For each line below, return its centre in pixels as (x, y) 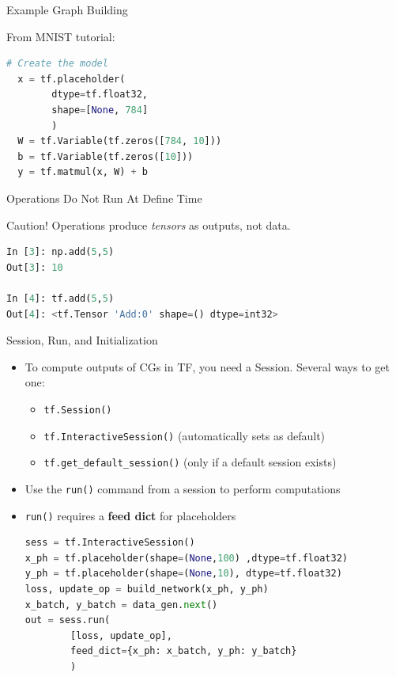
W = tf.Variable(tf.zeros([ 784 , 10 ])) (120, 141)
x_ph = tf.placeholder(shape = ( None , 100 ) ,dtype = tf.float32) (186, 558)
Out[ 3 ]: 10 (35, 267)
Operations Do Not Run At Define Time (104, 198)
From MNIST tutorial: (61, 36)
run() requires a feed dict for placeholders (130, 515)
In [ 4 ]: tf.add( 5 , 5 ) (60, 298)
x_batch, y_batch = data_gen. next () (121, 605)
